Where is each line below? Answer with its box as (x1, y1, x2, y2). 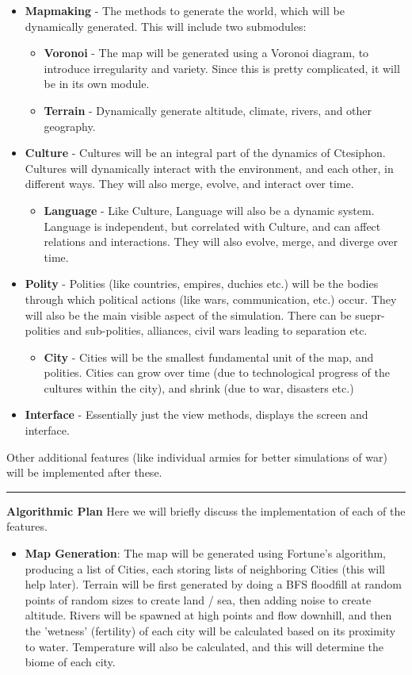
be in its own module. (44, 75, 150, 92)
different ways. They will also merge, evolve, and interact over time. (25, 175, 354, 192)
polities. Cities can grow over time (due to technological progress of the (44, 364, 390, 381)
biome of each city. (25, 654, 116, 670)
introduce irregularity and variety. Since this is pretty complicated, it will (44, 59, 400, 76)
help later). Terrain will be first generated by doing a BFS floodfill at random (25, 576, 402, 593)
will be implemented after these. (6, 464, 162, 481)
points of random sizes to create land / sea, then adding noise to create (25, 591, 372, 608)
